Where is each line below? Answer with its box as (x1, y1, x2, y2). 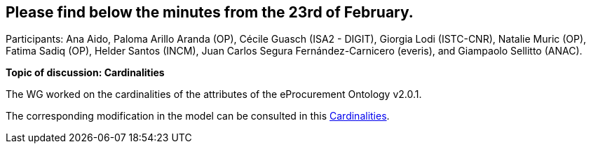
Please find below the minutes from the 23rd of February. (6, 3, 414, 21)
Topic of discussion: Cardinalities (6, 66, 165, 79)
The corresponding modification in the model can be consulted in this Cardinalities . (6, 110, 390, 122)
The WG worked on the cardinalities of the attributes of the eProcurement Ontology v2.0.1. (6, 88, 422, 101)
